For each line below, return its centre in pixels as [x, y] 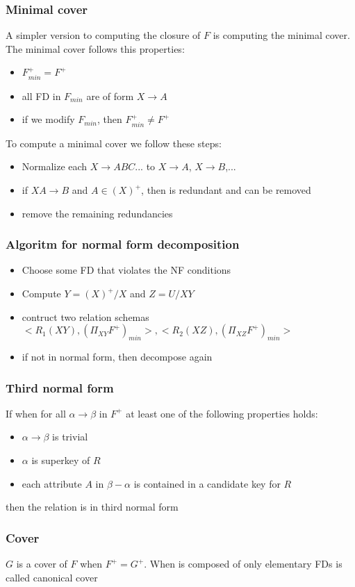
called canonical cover [52, 577]
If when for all [36, 413]
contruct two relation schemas [85, 316]
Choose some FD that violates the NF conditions [126, 270]
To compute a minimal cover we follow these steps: [114, 143]
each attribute [52, 483]
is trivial [70, 437]
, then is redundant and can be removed [226, 190]
